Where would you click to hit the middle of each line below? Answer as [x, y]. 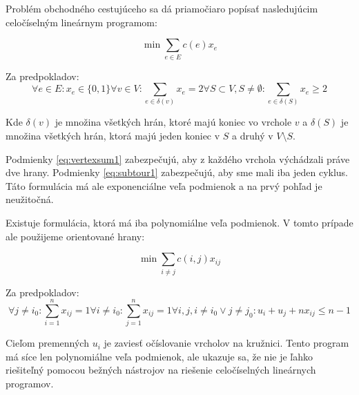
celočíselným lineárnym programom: [81, 22]
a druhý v [253, 136]
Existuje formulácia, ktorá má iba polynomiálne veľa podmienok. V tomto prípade [179, 222]
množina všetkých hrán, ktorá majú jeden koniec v [113, 136]
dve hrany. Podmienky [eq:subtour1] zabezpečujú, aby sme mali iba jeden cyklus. [177, 172]
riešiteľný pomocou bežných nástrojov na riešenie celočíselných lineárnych [161, 370]
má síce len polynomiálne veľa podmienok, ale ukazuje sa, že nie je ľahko [159, 356]
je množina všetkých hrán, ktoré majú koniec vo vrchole [173, 122]
